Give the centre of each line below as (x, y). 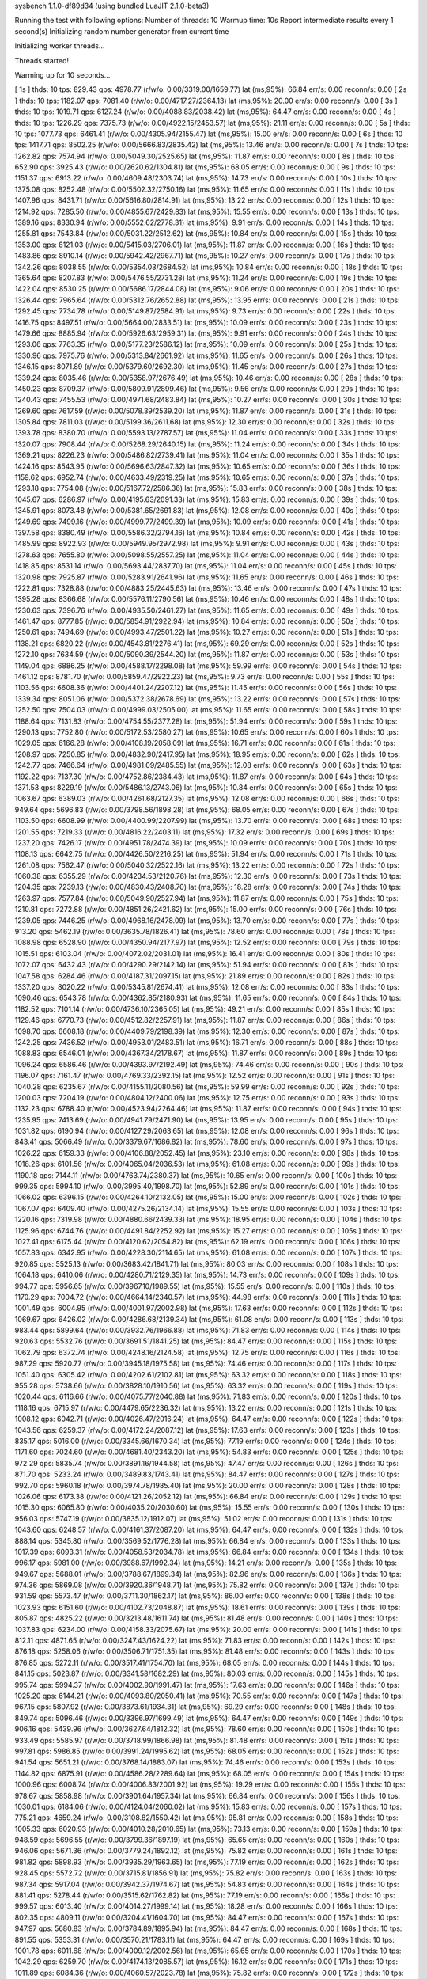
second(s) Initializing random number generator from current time (122, 31)
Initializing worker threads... (60, 46)
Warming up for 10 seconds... (62, 74)
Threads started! (42, 60)
